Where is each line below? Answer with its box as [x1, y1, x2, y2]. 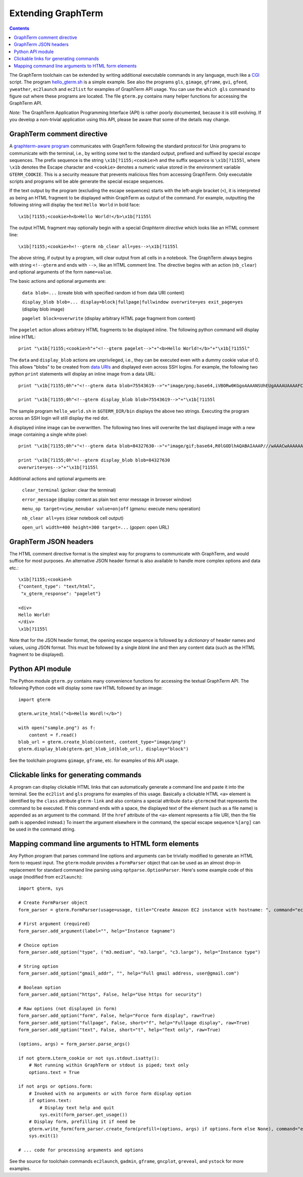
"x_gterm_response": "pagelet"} [21, 591, 101, 596]
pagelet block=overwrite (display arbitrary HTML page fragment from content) [22, 315, 196, 321]
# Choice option [18, 942, 59, 948]
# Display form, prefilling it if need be [28, 1119, 136, 1124]
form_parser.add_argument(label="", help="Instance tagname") [18, 928, 176, 934]
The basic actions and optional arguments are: [9, 278, 106, 284]
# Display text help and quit [39, 1105, 115, 1110]
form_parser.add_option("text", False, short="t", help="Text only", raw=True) [18, 1027, 221, 1033]
